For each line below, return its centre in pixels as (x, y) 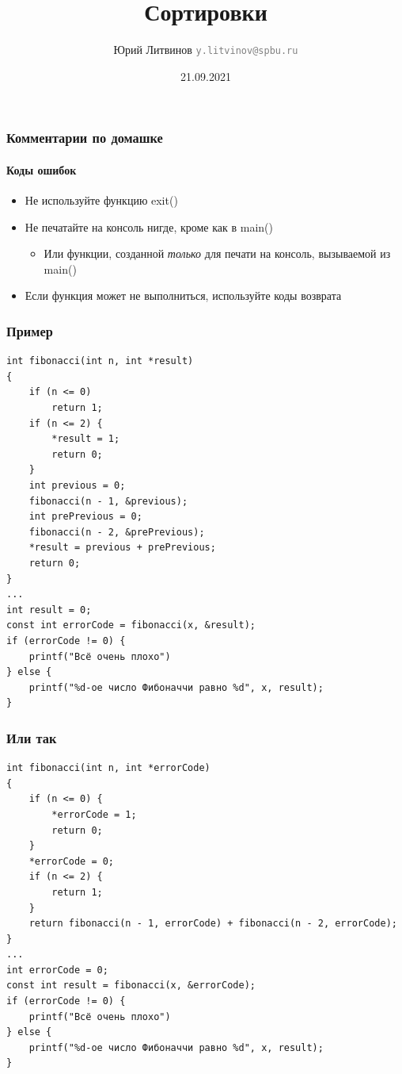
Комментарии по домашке (85, 138)
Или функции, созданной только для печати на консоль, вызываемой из (217, 253)
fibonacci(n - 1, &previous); (108, 501)
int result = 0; (49, 610)
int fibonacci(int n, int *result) (100, 361)
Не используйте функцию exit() (101, 200)
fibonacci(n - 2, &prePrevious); (117, 532)
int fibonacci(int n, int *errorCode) (108, 768)
